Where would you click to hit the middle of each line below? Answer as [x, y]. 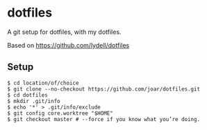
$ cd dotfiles [28, 95]
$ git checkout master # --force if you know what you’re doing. [104, 119]
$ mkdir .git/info [34, 101]
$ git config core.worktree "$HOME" [60, 113]
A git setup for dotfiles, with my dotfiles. [64, 32]
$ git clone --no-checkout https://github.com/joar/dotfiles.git [104, 89]
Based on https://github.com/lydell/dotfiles [68, 45]
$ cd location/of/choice [43, 83]
